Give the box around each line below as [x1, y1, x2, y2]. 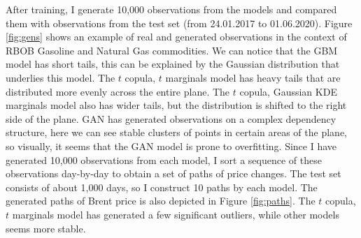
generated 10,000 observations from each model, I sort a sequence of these [6, 152, 322, 167]
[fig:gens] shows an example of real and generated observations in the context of [6, 29, 347, 44]
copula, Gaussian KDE [239, 84, 337, 98]
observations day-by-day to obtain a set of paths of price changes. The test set [6, 166, 341, 181]
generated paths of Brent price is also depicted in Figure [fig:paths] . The [6, 193, 316, 208]
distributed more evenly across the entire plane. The [6, 84, 230, 98]
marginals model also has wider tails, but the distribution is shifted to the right [6, 98, 347, 112]
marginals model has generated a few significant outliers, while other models [12, 207, 339, 221]
